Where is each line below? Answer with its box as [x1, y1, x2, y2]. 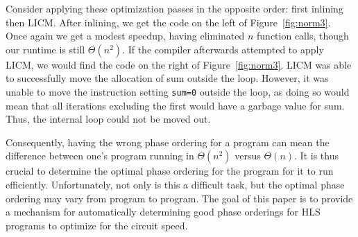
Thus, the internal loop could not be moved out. [6, 112, 211, 126]
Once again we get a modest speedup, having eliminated [6, 28, 245, 43]
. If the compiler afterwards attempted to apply [122, 42, 324, 56]
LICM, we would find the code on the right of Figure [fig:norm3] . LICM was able [6, 57, 352, 71]
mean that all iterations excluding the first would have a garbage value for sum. [6, 98, 345, 112]
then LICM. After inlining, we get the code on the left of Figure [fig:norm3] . [6, 15, 331, 29]
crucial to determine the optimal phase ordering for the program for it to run [6, 164, 334, 178]
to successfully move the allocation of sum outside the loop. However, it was [6, 71, 329, 85]
